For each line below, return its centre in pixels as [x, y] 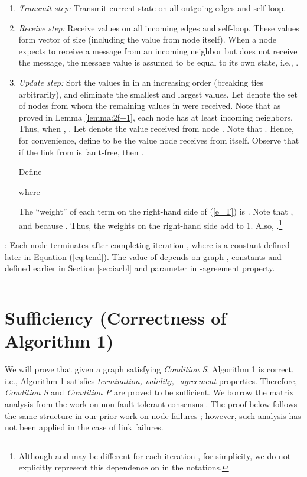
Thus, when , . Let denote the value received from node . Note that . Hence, [156, 129]
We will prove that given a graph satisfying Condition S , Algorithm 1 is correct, [149, 369]
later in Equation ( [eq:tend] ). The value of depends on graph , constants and [143, 256]
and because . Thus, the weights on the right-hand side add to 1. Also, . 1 [151, 224]
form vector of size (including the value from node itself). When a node [148, 39]
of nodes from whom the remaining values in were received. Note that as [150, 106]
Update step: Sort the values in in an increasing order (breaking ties [141, 82]
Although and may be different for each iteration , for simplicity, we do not [155, 455]
